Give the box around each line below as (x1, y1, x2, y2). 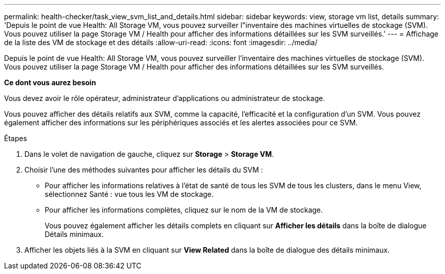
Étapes (4, 134, 27, 143)
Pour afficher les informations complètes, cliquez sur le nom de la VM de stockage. (45, 205, 323, 214)
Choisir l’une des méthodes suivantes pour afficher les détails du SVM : (24, 165, 263, 174)
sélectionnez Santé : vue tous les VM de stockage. (45, 190, 214, 198)
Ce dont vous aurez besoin (4, 78, 96, 87)
